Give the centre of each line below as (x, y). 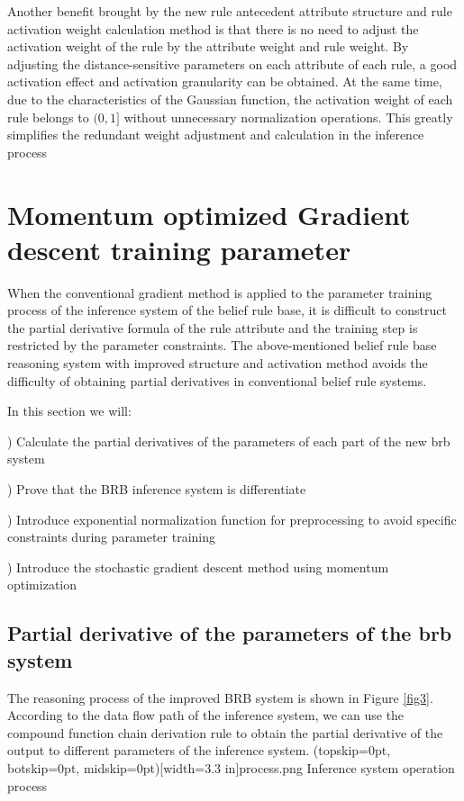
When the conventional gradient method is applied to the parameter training (220, 292)
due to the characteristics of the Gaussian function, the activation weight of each (230, 99)
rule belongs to (48, 117)
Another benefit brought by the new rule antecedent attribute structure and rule (230, 11)
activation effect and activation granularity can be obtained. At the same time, (225, 81)
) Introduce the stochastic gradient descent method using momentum (198, 567)
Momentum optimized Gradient (209, 214)
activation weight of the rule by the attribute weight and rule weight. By (208, 46)
